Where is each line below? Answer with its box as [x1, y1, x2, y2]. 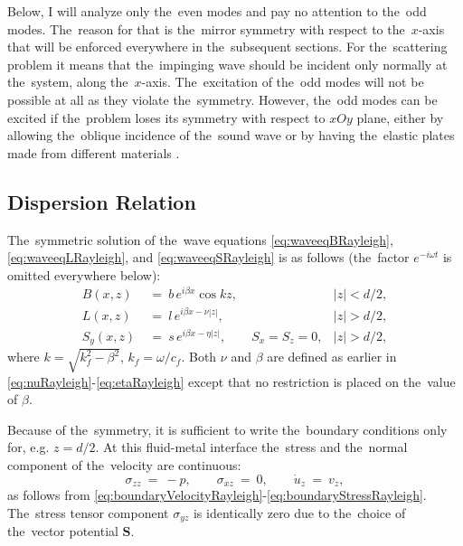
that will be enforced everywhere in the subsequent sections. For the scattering [7, 37, 448, 56]
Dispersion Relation [7, 187, 196, 215]
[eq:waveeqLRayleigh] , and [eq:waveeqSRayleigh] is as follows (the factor [7, 248, 410, 267]
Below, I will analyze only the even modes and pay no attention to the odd [7, 2, 427, 20]
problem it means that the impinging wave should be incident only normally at [7, 54, 448, 73]
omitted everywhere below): [7, 265, 161, 284]
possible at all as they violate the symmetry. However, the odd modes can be [7, 89, 438, 108]
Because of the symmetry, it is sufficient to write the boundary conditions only [7, 419, 448, 438]
